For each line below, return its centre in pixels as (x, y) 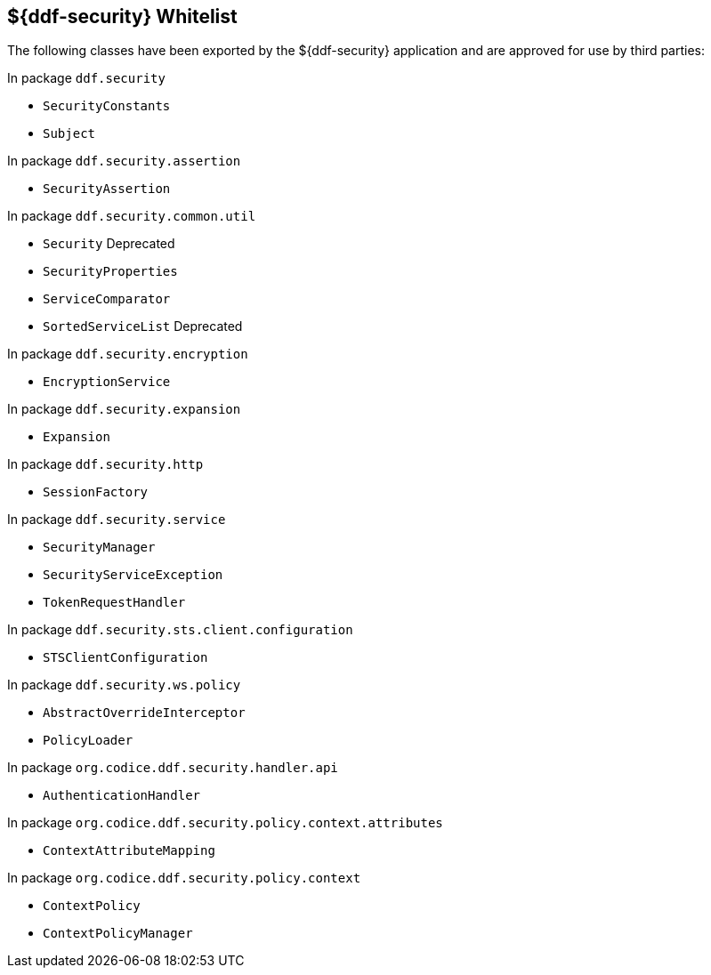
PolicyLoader (88, 741)
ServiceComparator (107, 299)
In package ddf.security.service (117, 520)
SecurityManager (99, 548)
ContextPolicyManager (118, 934)
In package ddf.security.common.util (132, 216)
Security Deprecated (109, 244)
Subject (69, 134)
